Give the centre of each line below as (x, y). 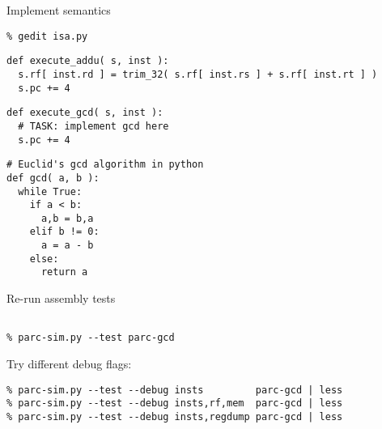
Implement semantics (59, 10)
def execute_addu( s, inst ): (88, 61)
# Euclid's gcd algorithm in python (105, 165)
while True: (50, 191)
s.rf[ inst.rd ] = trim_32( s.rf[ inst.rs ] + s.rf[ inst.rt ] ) (198, 74)
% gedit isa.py (47, 36)
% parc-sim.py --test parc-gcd (91, 338)
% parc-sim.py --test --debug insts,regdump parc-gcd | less (175, 416)
